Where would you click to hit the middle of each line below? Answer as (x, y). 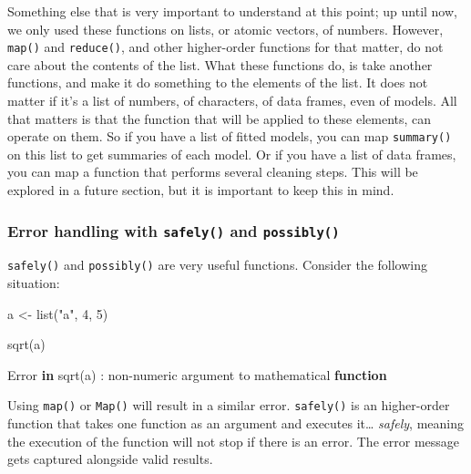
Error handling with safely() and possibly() (174, 230)
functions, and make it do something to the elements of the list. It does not (218, 82)
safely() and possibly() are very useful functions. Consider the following (217, 265)
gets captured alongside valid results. (110, 459)
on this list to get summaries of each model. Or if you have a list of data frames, (232, 154)
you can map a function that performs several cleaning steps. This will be (213, 172)
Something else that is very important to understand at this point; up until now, (232, 11)
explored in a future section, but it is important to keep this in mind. (201, 190)
